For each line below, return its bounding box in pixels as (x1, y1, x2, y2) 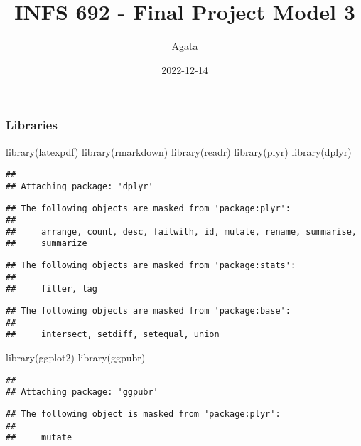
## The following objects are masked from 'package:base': (6, 306, 291, 317)
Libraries (6, 116, 58, 134)
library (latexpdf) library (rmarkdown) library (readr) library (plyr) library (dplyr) (6, 144, 352, 159)
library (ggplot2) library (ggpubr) (6, 350, 146, 365)
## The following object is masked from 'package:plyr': (6, 408, 281, 419)
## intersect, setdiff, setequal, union (6, 329, 220, 340)
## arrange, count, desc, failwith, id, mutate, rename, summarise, (6, 226, 357, 237)
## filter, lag (6, 284, 97, 294)
